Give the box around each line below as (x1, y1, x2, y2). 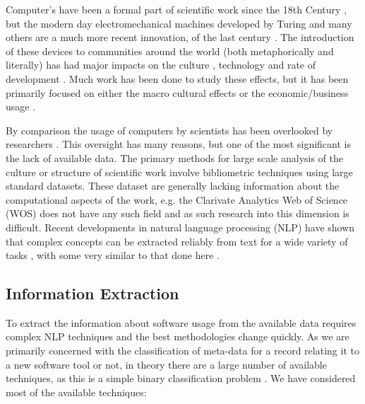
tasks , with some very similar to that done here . (6, 248, 220, 262)
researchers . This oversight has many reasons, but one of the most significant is (6, 137, 351, 151)
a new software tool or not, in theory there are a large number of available (6, 357, 327, 371)
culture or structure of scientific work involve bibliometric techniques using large (6, 164, 353, 179)
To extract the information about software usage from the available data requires (6, 315, 357, 330)
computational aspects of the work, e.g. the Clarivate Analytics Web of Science (6, 192, 348, 207)
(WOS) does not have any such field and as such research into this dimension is (6, 206, 349, 221)
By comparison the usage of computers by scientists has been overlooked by (6, 122, 333, 137)
